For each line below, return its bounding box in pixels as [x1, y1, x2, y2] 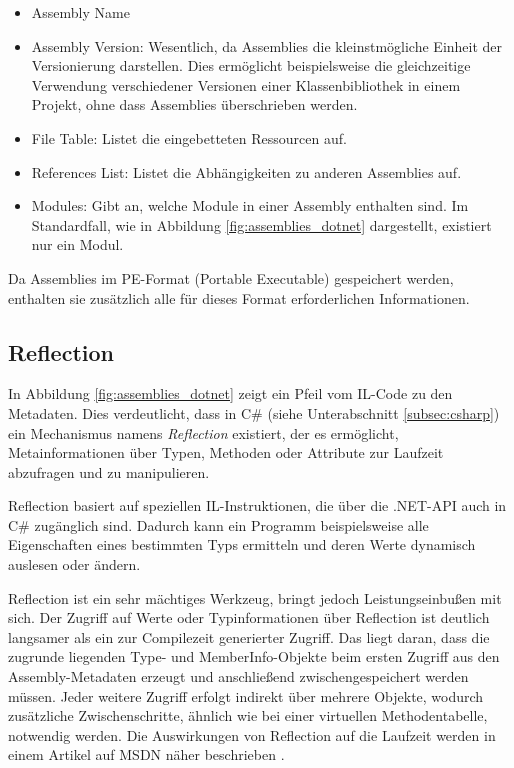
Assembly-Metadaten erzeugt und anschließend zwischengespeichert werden [8, 666, 469, 687]
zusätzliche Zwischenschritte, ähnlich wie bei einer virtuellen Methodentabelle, [8, 705, 488, 726]
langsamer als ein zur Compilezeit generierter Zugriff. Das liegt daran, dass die [8, 626, 490, 647]
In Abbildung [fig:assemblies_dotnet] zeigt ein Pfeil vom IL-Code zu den [8, 383, 453, 404]
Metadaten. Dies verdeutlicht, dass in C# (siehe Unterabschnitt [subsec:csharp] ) [8, 402, 500, 423]
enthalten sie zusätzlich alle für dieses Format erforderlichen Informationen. [8, 287, 470, 308]
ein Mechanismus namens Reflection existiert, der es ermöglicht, [8, 422, 399, 443]
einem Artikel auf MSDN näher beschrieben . [8, 744, 285, 765]
